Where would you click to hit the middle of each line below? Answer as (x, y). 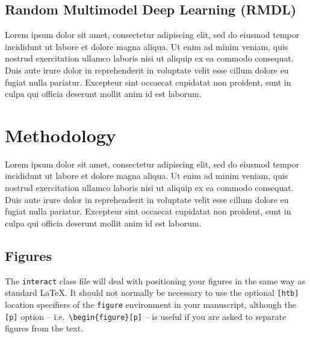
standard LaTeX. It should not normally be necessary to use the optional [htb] (152, 293)
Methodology (60, 135)
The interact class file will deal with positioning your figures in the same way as (155, 280)
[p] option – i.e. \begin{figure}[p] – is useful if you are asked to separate (146, 316)
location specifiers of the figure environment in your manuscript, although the (150, 304)
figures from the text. (44, 328)
